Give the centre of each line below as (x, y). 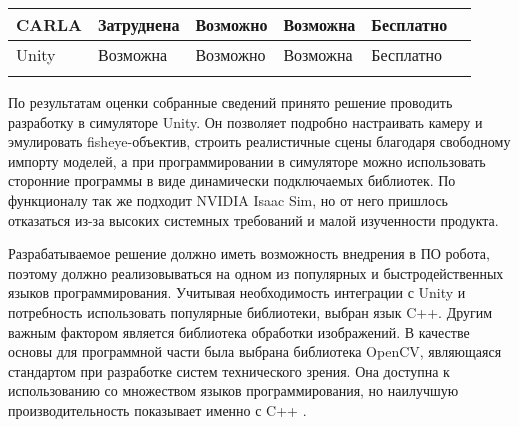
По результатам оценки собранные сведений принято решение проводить (230, 102)
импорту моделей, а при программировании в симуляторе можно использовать (247, 160)
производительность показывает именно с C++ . (157, 409)
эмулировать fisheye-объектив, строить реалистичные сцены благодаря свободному (259, 141)
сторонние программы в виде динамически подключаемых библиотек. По (232, 180)
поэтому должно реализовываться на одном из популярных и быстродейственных (256, 272)
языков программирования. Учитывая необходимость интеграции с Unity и (237, 292)
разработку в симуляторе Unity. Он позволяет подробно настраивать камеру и (245, 121)
